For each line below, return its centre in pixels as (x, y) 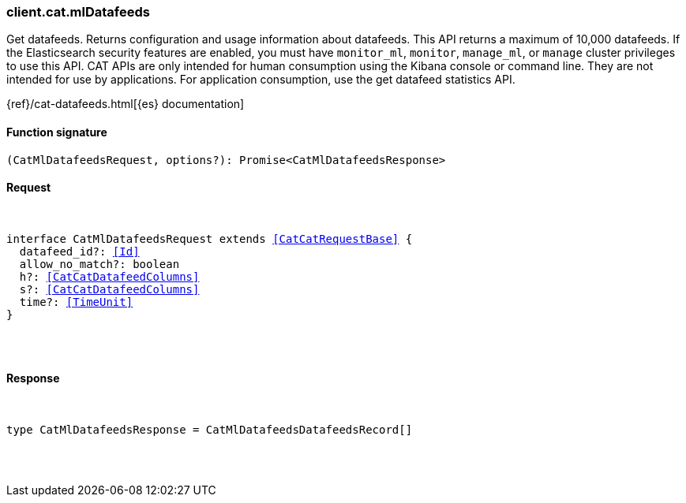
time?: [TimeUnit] (76, 302)
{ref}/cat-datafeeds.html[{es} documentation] (126, 104)
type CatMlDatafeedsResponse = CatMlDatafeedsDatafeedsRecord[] (210, 430)
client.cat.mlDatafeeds (78, 12)
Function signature (57, 132)
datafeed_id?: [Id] (79, 251)
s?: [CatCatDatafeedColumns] (109, 289)
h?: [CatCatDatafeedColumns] (109, 276)
